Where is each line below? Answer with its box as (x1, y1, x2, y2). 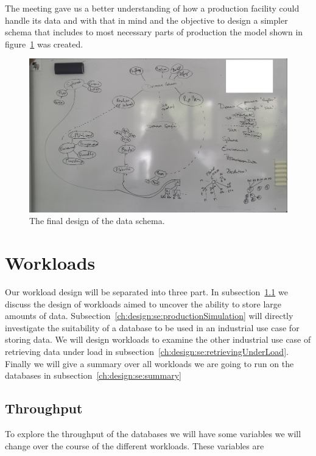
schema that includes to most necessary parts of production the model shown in (5, 26, 303, 38)
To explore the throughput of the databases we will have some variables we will (5, 427, 301, 440)
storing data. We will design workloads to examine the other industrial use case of (5, 333, 311, 346)
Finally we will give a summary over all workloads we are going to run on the (5, 357, 294, 370)
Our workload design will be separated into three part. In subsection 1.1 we (5, 286, 288, 298)
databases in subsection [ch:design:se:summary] (5, 369, 181, 382)
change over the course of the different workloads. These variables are (5, 439, 264, 452)
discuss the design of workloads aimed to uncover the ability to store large (5, 297, 282, 310)
